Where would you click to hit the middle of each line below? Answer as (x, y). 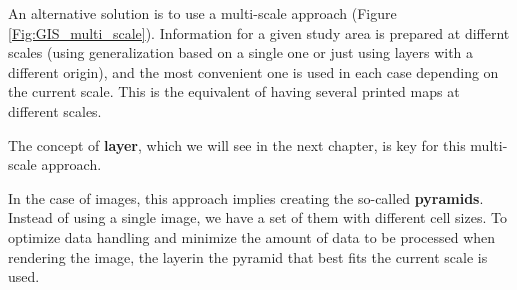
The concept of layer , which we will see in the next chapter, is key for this (237, 144)
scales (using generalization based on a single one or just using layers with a (241, 52)
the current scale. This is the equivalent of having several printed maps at (234, 91)
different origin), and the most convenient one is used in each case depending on (253, 71)
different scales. (55, 110)
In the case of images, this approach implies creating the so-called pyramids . (246, 197)
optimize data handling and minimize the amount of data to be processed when (252, 236)
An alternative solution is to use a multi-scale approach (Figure (202, 13)
